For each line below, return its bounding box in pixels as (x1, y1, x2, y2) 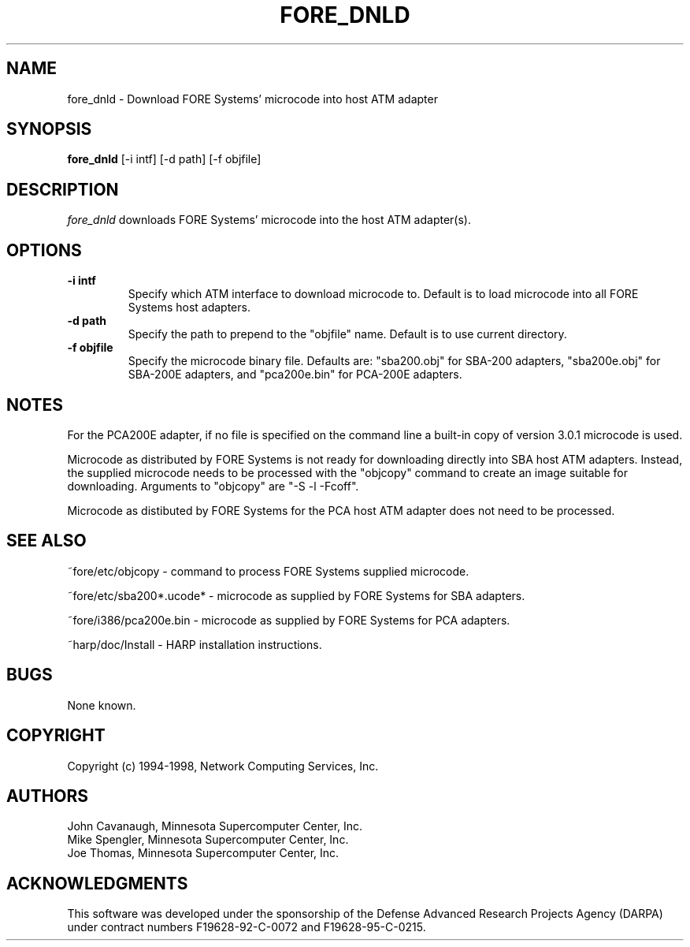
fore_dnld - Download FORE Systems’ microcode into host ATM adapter (67, 91, 438, 106)
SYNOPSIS (6, 119, 92, 140)
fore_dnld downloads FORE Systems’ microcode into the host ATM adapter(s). (67, 213, 471, 227)
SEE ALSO (6, 531, 87, 551)
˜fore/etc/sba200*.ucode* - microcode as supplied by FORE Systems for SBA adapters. (67, 588, 525, 602)
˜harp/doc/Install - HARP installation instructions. (67, 637, 322, 651)
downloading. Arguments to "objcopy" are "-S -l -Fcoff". (67, 479, 359, 493)
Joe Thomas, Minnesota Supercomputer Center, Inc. (67, 846, 339, 860)
